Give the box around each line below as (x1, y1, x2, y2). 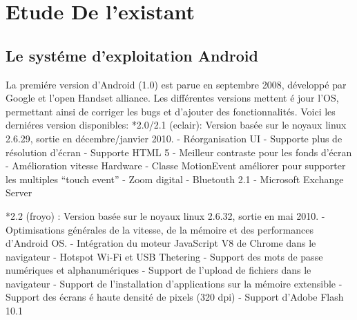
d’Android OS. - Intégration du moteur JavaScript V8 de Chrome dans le (6, 236, 316, 250)
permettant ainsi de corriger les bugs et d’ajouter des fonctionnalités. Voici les (6, 104, 336, 118)
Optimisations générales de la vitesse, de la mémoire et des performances (6, 222, 313, 236)
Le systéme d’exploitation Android (6, 44, 258, 66)
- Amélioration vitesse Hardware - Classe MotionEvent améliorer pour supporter (6, 158, 346, 173)
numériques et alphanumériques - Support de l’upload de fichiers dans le (6, 263, 311, 277)
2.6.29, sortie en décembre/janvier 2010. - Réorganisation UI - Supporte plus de (6, 131, 342, 145)
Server (6, 185, 32, 200)
